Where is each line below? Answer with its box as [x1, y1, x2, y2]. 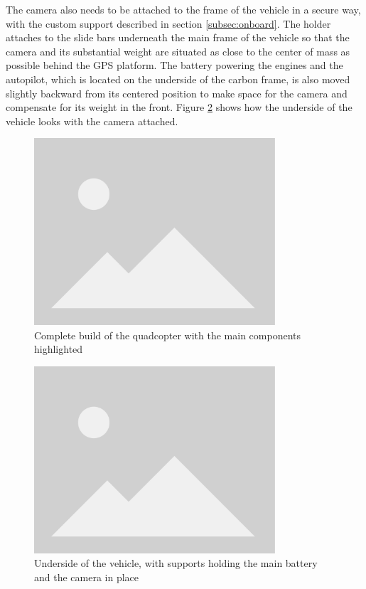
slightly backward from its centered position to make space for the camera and [6, 85, 348, 100]
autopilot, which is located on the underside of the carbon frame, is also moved [6, 71, 350, 86]
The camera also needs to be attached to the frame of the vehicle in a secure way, [6, 2, 361, 16]
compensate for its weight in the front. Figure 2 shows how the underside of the [6, 100, 352, 115]
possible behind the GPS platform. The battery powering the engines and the [6, 58, 343, 73]
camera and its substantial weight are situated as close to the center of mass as [6, 43, 350, 58]
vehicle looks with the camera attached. [6, 113, 178, 128]
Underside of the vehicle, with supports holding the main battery [34, 556, 318, 571]
